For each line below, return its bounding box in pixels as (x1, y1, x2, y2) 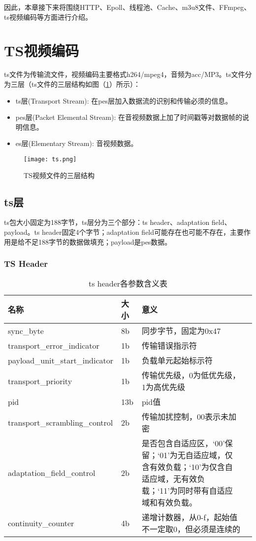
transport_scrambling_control (8, 416, 113, 428)
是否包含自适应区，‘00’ (141, 437, 225, 449)
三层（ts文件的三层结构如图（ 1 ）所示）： (10, 78, 140, 89)
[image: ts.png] (24, 155, 77, 163)
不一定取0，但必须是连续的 (141, 523, 240, 535)
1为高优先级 (141, 381, 185, 393)
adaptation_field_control (8, 467, 96, 478)
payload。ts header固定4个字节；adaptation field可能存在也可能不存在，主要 (4, 226, 244, 237)
